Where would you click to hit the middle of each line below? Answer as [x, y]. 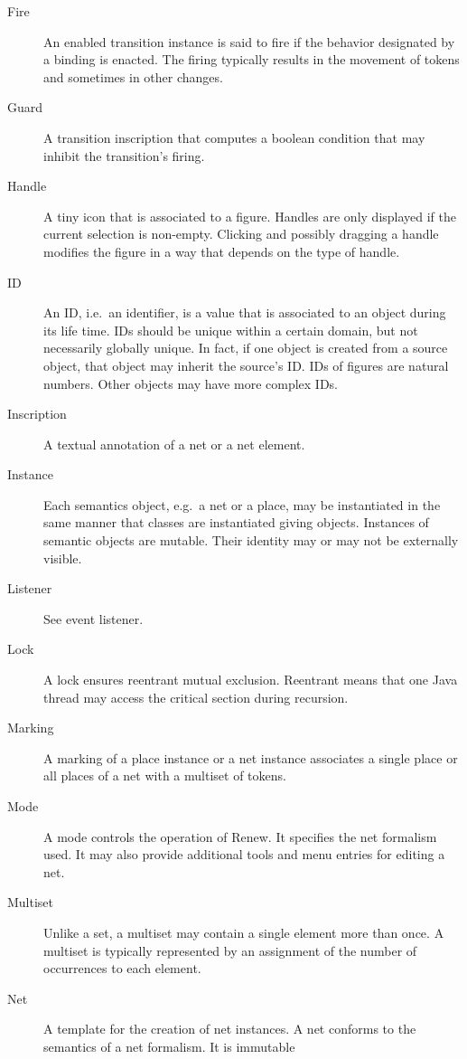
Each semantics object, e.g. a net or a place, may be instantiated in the [242, 504]
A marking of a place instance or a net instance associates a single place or [251, 757]
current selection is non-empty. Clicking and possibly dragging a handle [241, 234]
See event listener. [93, 618]
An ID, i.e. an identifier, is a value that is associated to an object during [245, 312]
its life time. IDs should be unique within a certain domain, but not [231, 330]
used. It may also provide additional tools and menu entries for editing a [244, 854]
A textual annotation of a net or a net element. [174, 444]
